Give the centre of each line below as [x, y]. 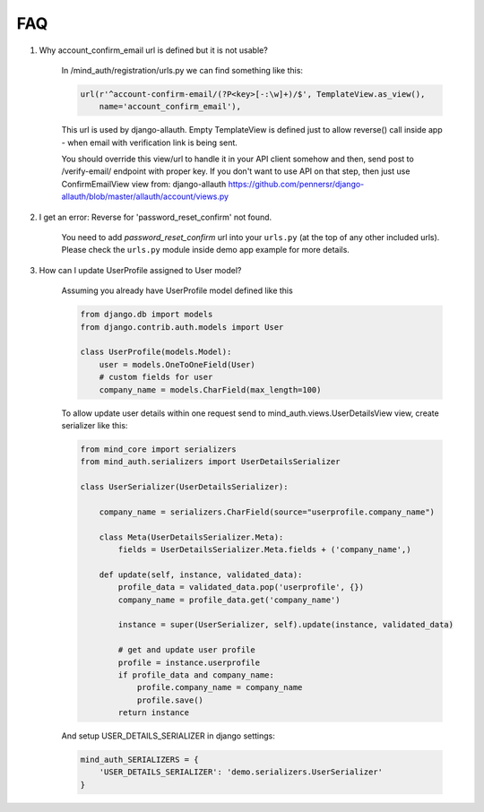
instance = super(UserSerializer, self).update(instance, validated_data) [286, 625]
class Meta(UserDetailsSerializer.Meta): [191, 537]
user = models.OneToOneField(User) [177, 364]
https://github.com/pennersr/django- [296, 184]
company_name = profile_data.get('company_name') [229, 600]
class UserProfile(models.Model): [156, 352]
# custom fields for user [156, 377]
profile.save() [170, 700]
